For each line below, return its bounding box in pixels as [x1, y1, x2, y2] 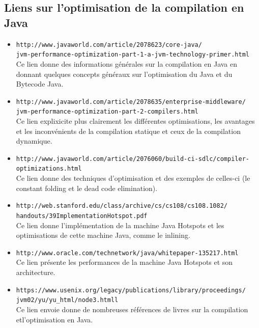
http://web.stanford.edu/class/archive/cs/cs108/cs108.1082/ [16, 202, 228, 210]
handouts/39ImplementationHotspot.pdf [16, 212, 148, 220]
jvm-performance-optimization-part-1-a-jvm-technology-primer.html [16, 51, 249, 59]
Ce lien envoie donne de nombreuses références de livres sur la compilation [16, 304, 248, 314]
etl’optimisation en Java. [16, 314, 93, 324]
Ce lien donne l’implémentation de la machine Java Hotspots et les [16, 220, 224, 230]
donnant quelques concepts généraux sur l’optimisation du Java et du [16, 68, 233, 79]
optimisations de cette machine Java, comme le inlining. [16, 230, 190, 240]
